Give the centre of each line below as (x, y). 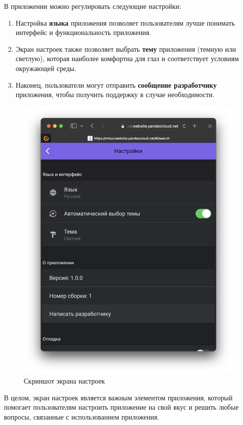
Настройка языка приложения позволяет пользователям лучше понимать (125, 22)
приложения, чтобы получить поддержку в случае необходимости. (115, 94)
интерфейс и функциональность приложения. (83, 32)
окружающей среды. (46, 68)
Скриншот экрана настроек (64, 381)
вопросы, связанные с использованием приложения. (82, 416)
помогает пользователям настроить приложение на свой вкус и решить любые (121, 407)
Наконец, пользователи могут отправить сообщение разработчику (116, 85)
